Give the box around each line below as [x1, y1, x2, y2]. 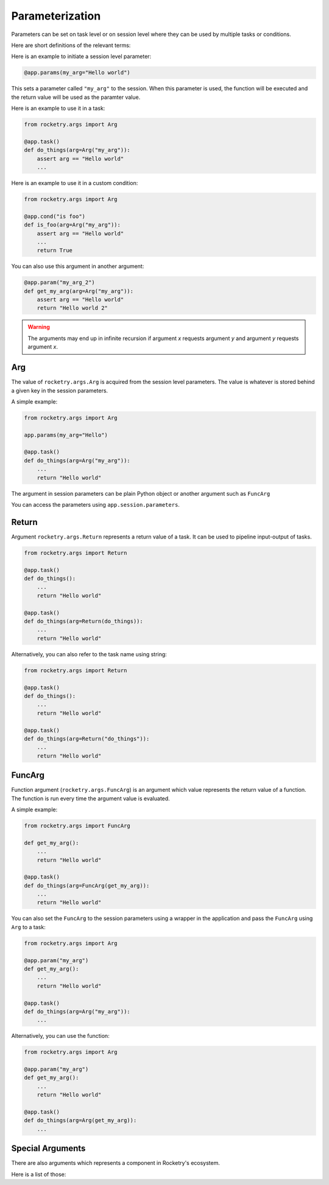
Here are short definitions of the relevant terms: [11, 42, 131, 49]
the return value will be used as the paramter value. [11, 93, 141, 101]
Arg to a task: [11, 923, 46, 930]
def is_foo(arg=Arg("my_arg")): [24, 222, 121, 228]
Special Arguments [11, 1143, 86, 1154]
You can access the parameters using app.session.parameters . [11, 501, 180, 509]
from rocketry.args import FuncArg [24, 822, 130, 829]
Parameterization [11, 9, 101, 23]
